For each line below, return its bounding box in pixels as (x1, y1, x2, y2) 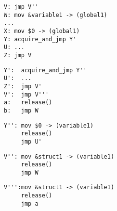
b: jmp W (4, 107, 39, 114)
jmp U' (21, 138, 42, 145)
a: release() (4, 99, 52, 106)
